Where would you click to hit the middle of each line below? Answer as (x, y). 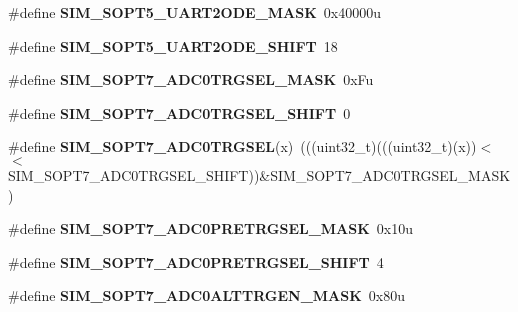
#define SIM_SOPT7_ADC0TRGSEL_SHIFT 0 (179, 112)
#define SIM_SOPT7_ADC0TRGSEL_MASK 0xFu (191, 79)
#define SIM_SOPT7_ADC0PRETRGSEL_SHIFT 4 (196, 261)
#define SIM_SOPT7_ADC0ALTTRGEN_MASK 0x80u (207, 295)
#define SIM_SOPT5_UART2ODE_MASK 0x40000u (195, 12)
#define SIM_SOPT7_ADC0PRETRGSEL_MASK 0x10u (211, 228)
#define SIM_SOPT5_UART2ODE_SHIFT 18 (173, 45)
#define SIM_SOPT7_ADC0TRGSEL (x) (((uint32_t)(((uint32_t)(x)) (242, 146)
